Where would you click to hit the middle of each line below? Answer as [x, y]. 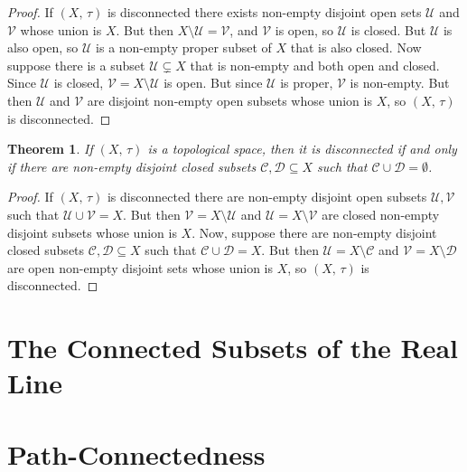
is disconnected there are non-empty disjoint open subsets [267, 197]
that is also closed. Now [356, 47]
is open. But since [213, 83]
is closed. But [388, 29]
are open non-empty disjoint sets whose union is [140, 267]
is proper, [307, 83]
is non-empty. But [400, 83]
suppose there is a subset [76, 65]
